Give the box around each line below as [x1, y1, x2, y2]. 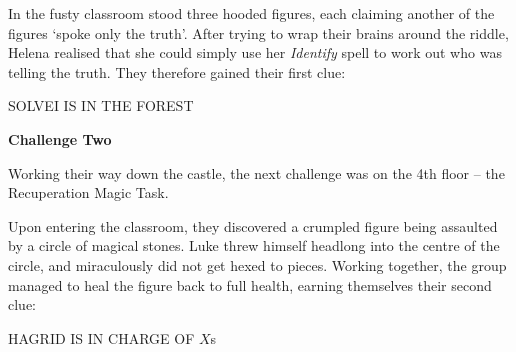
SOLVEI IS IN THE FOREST [8, 95, 194, 116]
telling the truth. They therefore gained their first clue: [8, 61, 346, 82]
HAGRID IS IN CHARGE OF [8, 327, 195, 348]
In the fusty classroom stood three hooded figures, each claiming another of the [8, 3, 495, 23]
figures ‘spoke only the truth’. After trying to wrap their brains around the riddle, [8, 22, 509, 43]
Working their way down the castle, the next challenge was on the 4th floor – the [8, 162, 505, 183]
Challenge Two [8, 128, 112, 149]
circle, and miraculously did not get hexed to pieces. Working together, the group [8, 254, 507, 275]
